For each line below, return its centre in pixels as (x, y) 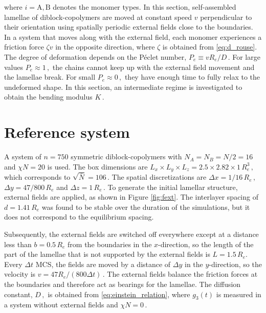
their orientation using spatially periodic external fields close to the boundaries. (129, 27)
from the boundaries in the (110, 244)
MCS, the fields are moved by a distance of (103, 264)
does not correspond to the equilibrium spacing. (79, 217)
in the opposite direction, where (105, 47)
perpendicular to (226, 17)
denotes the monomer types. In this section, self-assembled (145, 7)
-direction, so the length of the (206, 244)
